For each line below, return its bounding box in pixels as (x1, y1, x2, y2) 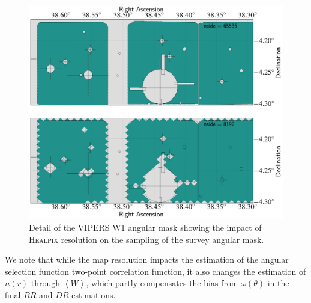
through (31, 277, 61, 289)
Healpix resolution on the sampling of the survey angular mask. (29, 233, 264, 245)
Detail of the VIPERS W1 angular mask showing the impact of (29, 221, 262, 234)
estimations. (71, 289, 116, 301)
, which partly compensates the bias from (86, 277, 238, 289)
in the (267, 277, 289, 289)
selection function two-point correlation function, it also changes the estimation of (5, 265, 306, 277)
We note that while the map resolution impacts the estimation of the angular (5, 253, 289, 266)
